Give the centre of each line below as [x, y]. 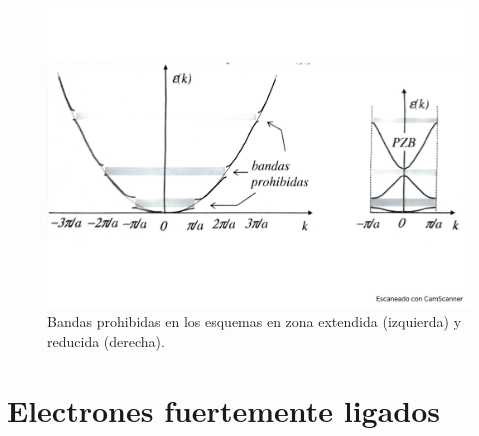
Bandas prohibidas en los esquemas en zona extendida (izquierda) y [254, 321]
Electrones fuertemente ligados [224, 409]
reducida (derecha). [106, 340]
